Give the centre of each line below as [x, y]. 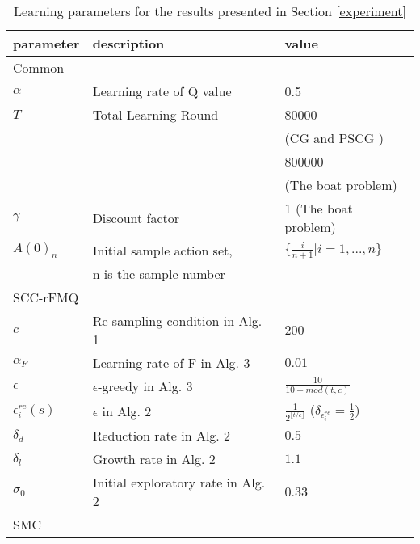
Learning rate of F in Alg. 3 [171, 363]
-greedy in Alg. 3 [145, 386]
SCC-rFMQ [46, 297]
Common [39, 67]
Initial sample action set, [162, 250]
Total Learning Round [155, 114]
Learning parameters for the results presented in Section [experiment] [210, 11]
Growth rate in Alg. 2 [154, 459]
